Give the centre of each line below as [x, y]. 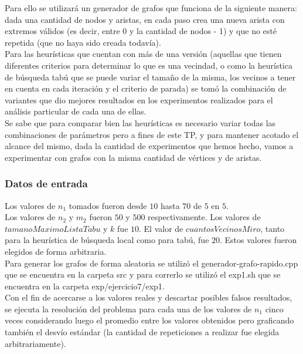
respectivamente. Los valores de [204, 217]
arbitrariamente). [35, 343]
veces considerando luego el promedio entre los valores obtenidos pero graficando [149, 320]
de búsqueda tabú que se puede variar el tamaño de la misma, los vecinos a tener [150, 77]
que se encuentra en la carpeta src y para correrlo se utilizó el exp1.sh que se [143, 274]
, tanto [273, 228]
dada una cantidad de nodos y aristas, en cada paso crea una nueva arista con [145, 19]
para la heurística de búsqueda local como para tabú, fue [107, 240]
